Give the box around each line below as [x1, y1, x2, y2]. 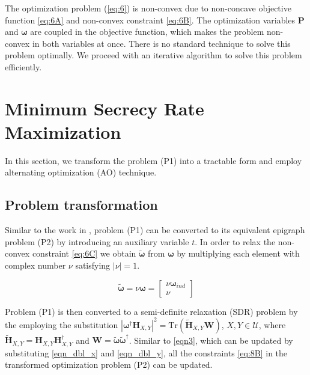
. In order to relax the [195, 235, 276, 248]
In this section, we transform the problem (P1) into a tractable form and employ [5, 154, 302, 166]
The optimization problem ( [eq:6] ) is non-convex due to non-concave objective [5, 2, 291, 14]
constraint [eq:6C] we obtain [32, 247, 136, 260]
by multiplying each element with [177, 247, 300, 260]
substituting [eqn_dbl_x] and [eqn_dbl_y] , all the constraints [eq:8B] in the [5, 346, 288, 359]
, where [258, 318, 286, 331]
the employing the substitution [5, 318, 118, 331]
